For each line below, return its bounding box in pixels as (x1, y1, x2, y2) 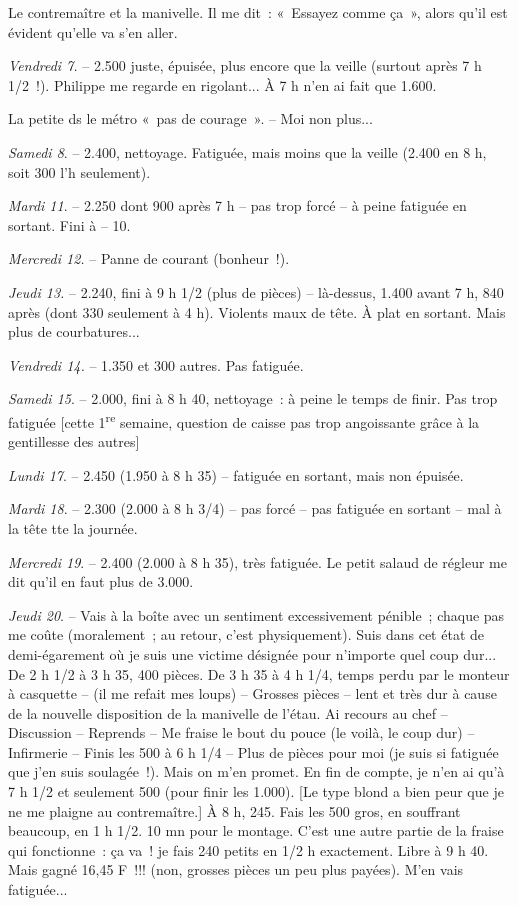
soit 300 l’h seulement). (8, 161, 151, 182)
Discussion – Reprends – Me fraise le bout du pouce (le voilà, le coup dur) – (8, 722, 475, 743)
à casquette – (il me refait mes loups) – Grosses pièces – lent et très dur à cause (8, 683, 497, 704)
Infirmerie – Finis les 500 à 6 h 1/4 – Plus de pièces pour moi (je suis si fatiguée (8, 741, 499, 762)
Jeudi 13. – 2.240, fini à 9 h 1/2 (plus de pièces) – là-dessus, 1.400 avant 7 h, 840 (8, 281, 504, 302)
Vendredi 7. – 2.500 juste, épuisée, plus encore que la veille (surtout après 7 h (8, 55, 482, 76)
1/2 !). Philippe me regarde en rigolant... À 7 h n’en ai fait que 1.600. (8, 74, 437, 95)
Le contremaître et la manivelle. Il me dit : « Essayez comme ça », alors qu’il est (8, 2, 508, 22)
